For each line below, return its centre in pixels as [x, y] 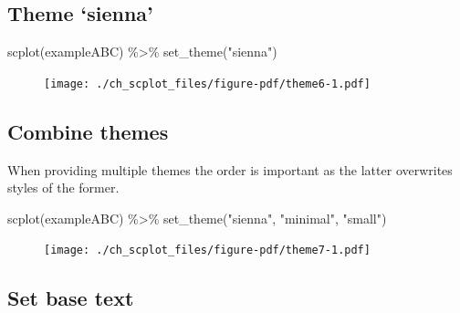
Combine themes [88, 131]
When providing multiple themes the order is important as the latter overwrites [230, 169]
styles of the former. [63, 188]
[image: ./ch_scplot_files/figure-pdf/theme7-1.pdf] [207, 250]
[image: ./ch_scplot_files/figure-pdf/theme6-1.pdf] [207, 83]
